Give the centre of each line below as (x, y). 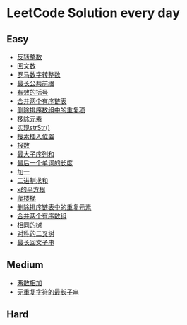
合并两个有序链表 (42, 101)
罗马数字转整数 (38, 75)
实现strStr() (34, 128)
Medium (25, 265)
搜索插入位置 (35, 136)
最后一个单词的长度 (45, 163)
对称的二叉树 (35, 234)
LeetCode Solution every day (93, 13)
